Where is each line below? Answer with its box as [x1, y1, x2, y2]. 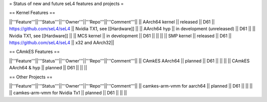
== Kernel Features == [9, 10, 55, 16]
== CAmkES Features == [9, 49, 60, 54]
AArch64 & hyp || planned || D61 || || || [9, 65, 88, 71]
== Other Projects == [9, 74, 53, 80]
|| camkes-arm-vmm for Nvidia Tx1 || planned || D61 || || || [9, 90, 127, 96]
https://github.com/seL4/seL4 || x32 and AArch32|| [9, 40, 114, 46]
